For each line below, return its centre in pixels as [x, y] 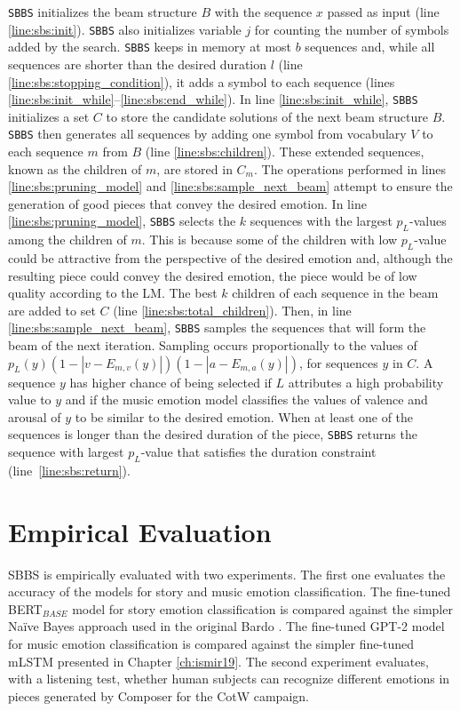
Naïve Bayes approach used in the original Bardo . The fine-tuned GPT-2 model [226, 626]
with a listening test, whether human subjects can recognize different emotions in [229, 679]
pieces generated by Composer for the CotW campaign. [159, 695]
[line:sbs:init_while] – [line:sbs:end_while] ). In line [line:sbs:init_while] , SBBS [213, 99]
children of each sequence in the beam [335, 293]
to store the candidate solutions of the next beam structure [267, 116]
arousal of [35, 416]
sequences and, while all [370, 47]
